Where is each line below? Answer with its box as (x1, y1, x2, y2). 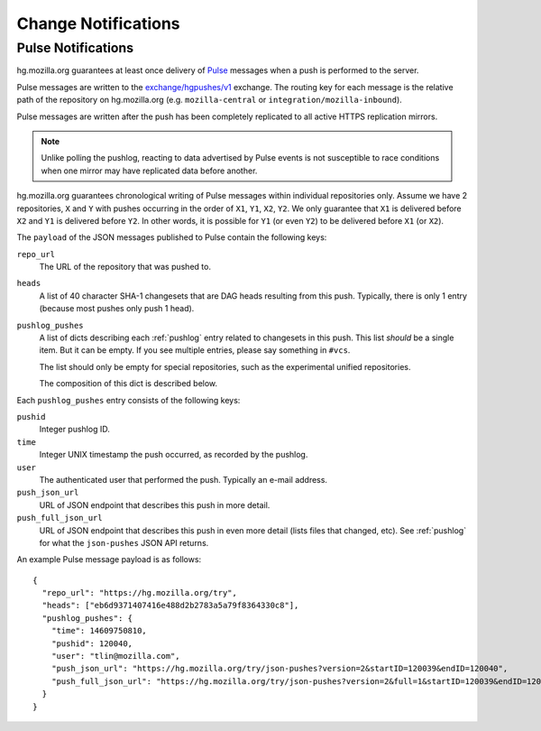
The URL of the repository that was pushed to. (39, 262, 212, 273)
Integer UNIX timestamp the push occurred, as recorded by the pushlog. (39, 449, 308, 460)
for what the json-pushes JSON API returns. (39, 537, 209, 548)
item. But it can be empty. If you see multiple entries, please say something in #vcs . (39, 345, 351, 356)
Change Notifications (16, 14, 180, 33)
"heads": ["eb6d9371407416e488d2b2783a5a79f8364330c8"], (41, 600, 299, 611)
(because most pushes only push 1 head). (39, 303, 195, 314)
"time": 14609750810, (50, 625, 148, 636)
